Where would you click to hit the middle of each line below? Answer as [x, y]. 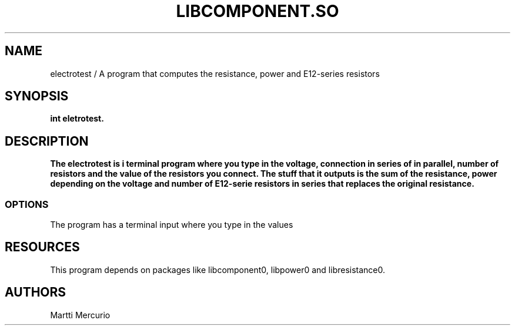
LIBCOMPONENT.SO [257, 11]
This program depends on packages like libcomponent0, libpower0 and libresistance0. [218, 270]
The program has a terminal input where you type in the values [172, 225]
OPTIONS [27, 204]
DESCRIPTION [47, 141]
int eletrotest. [77, 119]
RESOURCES [42, 247]
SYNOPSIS [37, 96]
